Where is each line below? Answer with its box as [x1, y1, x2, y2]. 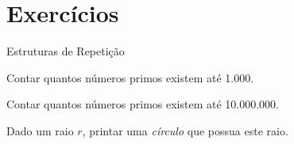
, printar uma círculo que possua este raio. [82, 122, 288, 138]
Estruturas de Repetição [6, 43, 125, 59]
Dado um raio [6, 122, 74, 138]
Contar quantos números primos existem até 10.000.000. [6, 96, 280, 112]
